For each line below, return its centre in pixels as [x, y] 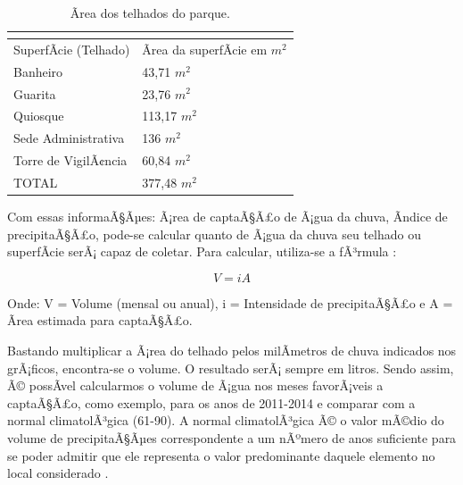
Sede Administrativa [69, 138]
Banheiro [38, 71]
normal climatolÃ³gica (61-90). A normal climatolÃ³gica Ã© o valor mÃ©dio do [226, 420]
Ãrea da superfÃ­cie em [205, 49]
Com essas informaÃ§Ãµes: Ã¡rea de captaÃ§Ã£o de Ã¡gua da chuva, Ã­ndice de [227, 216]
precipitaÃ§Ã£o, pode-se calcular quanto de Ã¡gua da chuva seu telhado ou [214, 234]
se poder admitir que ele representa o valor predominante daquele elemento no [221, 455]
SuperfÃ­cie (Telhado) [72, 49]
